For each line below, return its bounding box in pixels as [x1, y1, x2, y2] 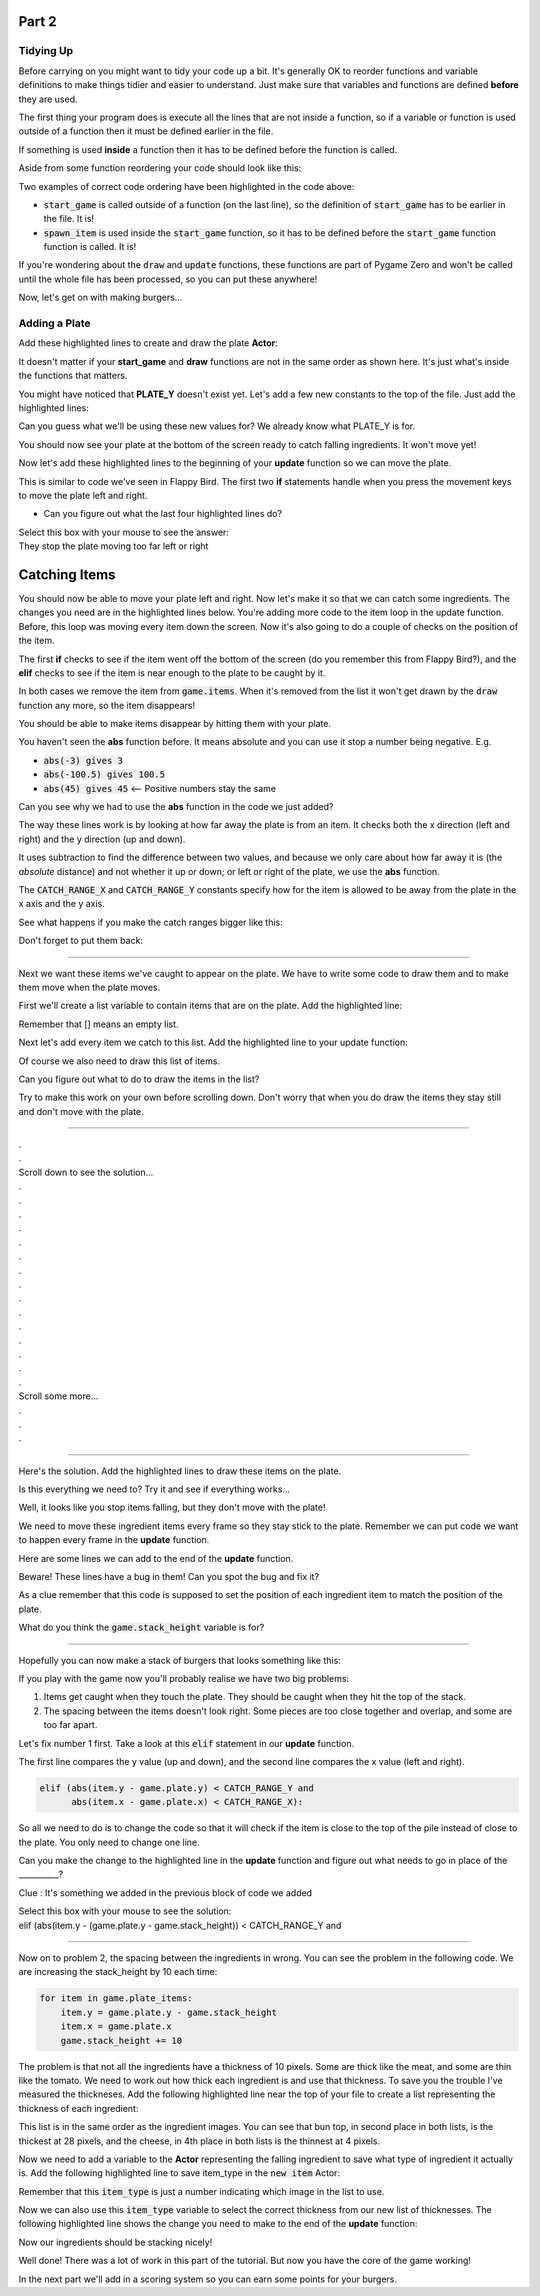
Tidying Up [18, 44, 74, 58]
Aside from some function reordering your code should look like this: [18, 162, 302, 174]
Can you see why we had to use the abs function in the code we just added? [18, 801, 334, 813]
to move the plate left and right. [18, 489, 148, 501]
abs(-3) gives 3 [43, 755, 124, 766]
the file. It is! [43, 213, 95, 225]
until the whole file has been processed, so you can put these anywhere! [18, 273, 318, 285]
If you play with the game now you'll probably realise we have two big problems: [18, 1672, 350, 1684]
